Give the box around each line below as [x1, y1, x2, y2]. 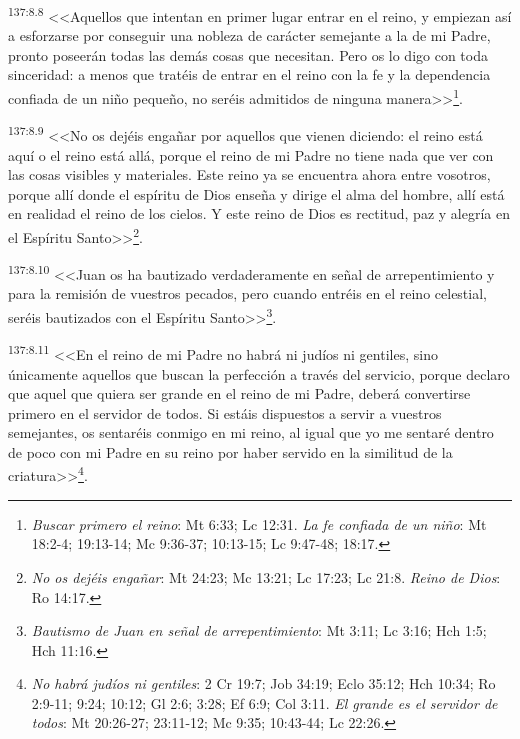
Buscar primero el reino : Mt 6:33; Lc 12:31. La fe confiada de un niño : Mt [31, 513, 487, 534]
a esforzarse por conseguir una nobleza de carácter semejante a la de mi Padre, [8, 25, 491, 46]
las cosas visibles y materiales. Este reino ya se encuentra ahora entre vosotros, [8, 164, 491, 185]
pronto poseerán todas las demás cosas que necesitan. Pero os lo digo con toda [8, 44, 488, 65]
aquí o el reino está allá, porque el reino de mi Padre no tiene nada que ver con [8, 144, 494, 165]
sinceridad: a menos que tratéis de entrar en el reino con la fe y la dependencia [8, 64, 491, 85]
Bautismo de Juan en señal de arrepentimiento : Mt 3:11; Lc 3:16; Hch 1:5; [31, 620, 487, 641]
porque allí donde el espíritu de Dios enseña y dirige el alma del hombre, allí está [8, 183, 505, 204]
